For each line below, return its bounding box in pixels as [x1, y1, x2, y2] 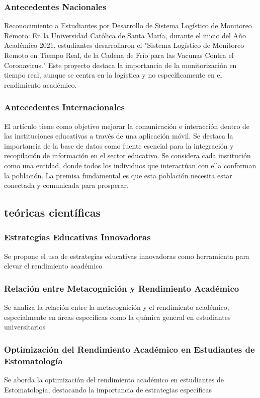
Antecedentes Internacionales [4, 101, 125, 113]
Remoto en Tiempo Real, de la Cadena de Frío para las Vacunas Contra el [4, 50, 234, 60]
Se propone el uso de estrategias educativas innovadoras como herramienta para [4, 250, 249, 261]
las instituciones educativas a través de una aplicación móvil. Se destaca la [4, 130, 233, 141]
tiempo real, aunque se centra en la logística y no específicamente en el [4, 70, 222, 80]
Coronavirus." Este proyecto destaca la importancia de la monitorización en [4, 59, 237, 70]
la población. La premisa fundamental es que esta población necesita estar [4, 170, 232, 180]
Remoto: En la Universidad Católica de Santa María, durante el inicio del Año [4, 30, 246, 40]
